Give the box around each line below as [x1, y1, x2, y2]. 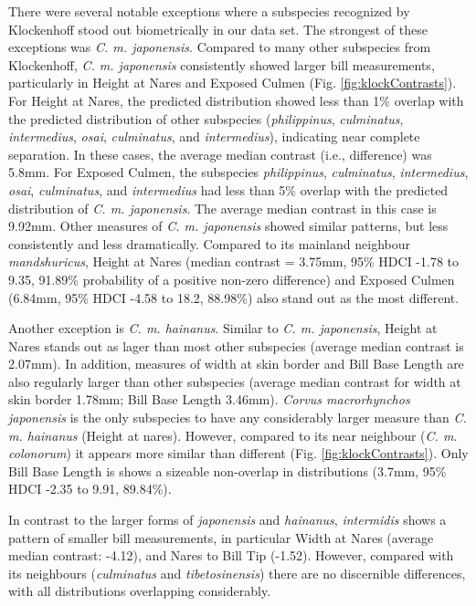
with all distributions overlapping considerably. [8, 581, 271, 601]
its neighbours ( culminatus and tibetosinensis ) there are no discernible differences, [8, 563, 466, 582]
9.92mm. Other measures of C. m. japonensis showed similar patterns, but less [8, 216, 449, 235]
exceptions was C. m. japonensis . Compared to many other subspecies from [8, 37, 431, 57]
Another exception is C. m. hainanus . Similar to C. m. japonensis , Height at [8, 319, 438, 338]
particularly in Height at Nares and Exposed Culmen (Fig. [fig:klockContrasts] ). [8, 73, 457, 92]
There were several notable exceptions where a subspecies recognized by [8, 2, 410, 20]
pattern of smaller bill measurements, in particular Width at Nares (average [8, 528, 434, 547]
